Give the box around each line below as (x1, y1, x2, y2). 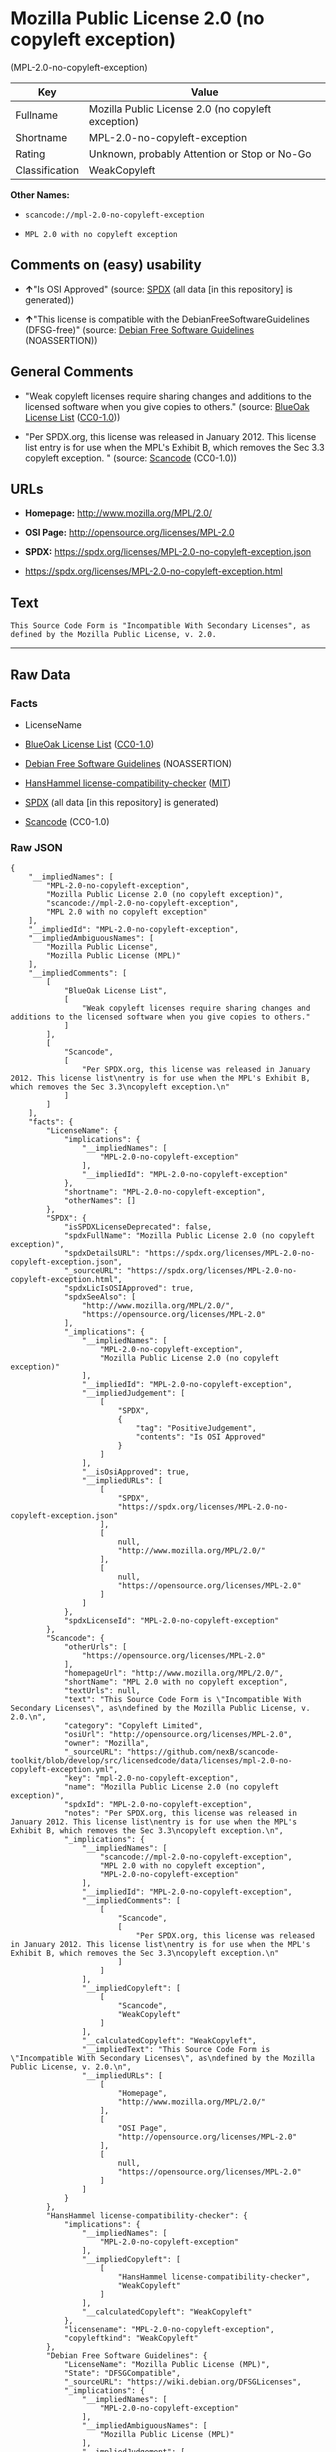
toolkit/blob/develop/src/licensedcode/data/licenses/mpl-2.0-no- (10, 1756, 293, 1766)
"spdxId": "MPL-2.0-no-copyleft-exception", (63, 1800, 253, 1810)
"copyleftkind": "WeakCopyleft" (63, 2333, 199, 2344)
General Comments (10, 363, 134, 381)
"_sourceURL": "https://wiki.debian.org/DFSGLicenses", (63, 2377, 302, 2387)
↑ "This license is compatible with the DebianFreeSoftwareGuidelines (24, 313, 310, 325)
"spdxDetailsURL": (63, 1248, 141, 1259)
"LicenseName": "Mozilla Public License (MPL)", (63, 2360, 271, 2370)
